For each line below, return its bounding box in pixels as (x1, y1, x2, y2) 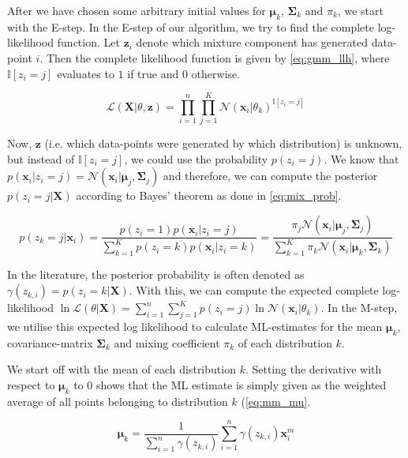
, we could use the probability (124, 150, 268, 167)
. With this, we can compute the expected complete (129, 282, 379, 298)
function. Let (57, 34, 120, 51)
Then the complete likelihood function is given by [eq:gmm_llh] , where (46, 49, 390, 66)
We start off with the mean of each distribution (7, 361, 236, 377)
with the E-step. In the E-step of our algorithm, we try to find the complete (7, 18, 374, 35)
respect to (7, 376, 55, 392)
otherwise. (191, 65, 241, 81)
